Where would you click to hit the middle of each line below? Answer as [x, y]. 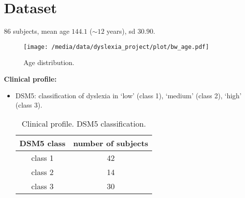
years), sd [121, 31]
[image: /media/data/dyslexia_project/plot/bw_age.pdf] [116, 47]
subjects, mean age [41, 31]
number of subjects [111, 143]
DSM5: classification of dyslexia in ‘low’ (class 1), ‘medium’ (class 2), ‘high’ [128, 95]
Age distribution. [49, 62]
